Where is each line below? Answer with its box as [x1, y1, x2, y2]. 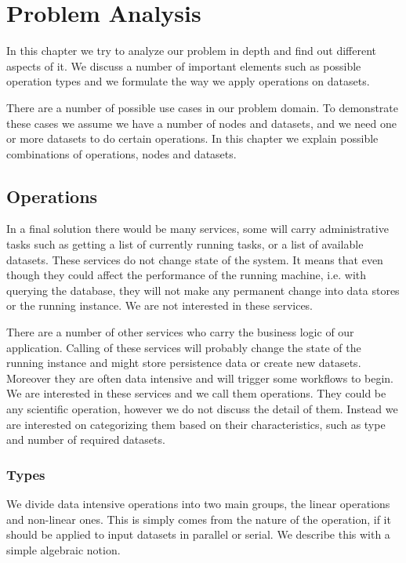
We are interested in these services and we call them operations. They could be [6, 385, 386, 401]
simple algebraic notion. [6, 541, 121, 558]
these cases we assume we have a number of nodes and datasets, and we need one [6, 114, 397, 131]
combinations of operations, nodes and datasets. [6, 145, 237, 162]
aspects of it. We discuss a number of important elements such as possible [6, 57, 361, 74]
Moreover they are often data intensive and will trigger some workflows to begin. [6, 369, 393, 386]
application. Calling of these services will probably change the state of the [6, 339, 361, 355]
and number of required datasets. [6, 431, 165, 448]
